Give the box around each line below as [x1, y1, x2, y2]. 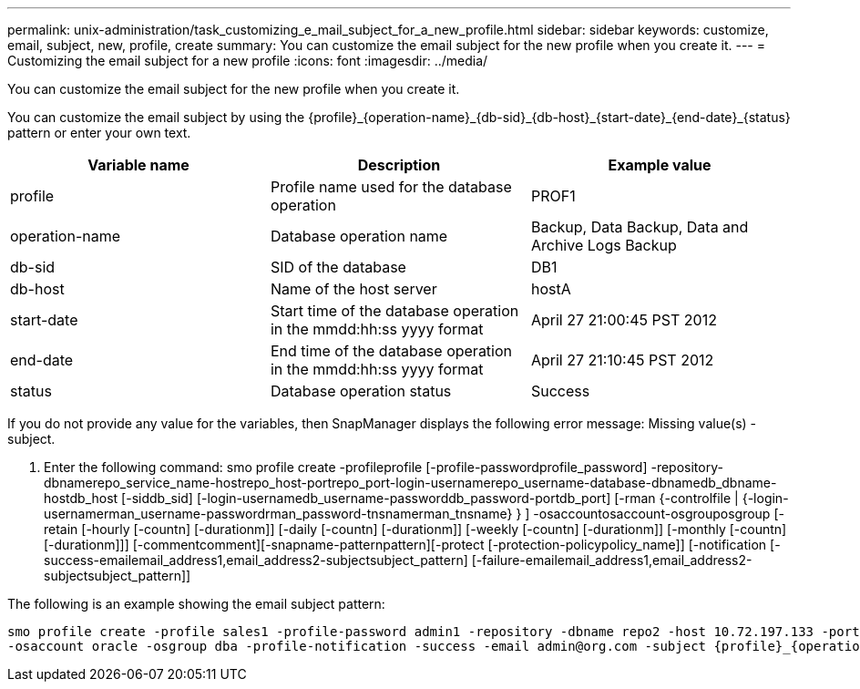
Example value [608, 156, 712, 174]
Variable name [87, 156, 189, 174]
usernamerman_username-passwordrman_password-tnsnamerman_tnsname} [44, 506, 513, 521]
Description [357, 156, 441, 174]
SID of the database [270, 258, 406, 276]
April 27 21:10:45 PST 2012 [530, 351, 714, 369]
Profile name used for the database [270, 178, 512, 196]
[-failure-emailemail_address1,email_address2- [471, 552, 752, 568]
